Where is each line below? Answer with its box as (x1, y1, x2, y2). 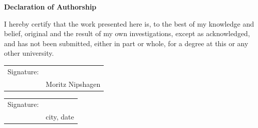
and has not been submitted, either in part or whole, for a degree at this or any (4, 38, 248, 48)
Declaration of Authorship (4, 2, 97, 12)
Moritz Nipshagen (46, 78, 101, 89)
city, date (46, 111, 74, 122)
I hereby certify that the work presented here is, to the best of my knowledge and (4, 18, 254, 29)
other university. (4, 48, 54, 58)
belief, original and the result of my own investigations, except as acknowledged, (4, 28, 250, 39)
